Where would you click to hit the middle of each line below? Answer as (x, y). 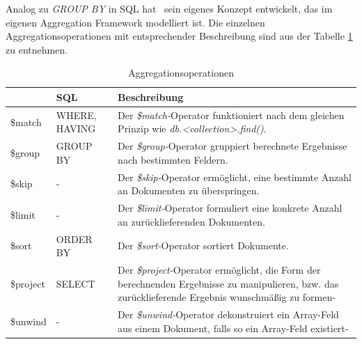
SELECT (76, 283)
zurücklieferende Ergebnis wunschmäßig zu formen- (227, 297)
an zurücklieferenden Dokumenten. (191, 221)
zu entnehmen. (37, 49)
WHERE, (76, 115)
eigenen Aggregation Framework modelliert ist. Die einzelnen (135, 22)
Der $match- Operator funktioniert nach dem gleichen (231, 115)
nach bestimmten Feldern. (173, 159)
